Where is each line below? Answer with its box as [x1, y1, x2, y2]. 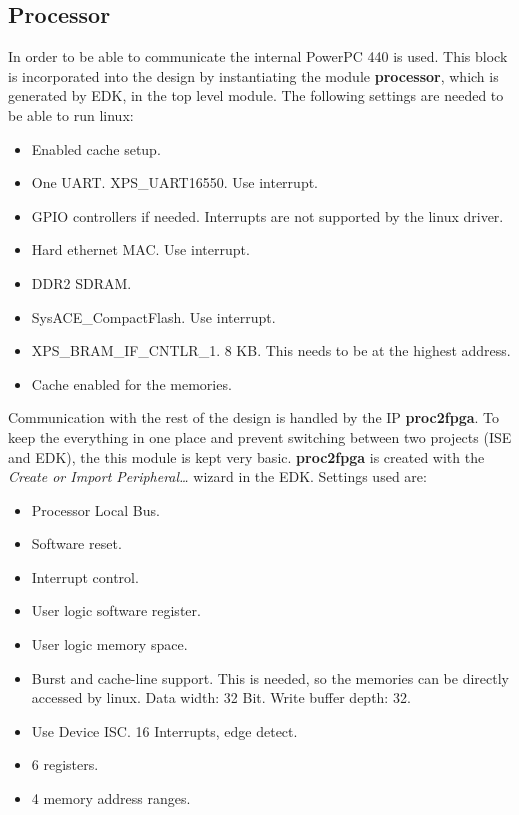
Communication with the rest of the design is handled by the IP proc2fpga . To [8, 407, 500, 428]
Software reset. [31, 533, 122, 554]
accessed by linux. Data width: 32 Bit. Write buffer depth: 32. [31, 687, 411, 708]
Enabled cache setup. [31, 138, 161, 159]
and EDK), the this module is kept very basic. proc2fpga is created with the [8, 446, 485, 467]
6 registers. [31, 754, 99, 775]
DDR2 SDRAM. [31, 272, 132, 293]
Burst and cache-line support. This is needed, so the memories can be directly [31, 667, 509, 688]
